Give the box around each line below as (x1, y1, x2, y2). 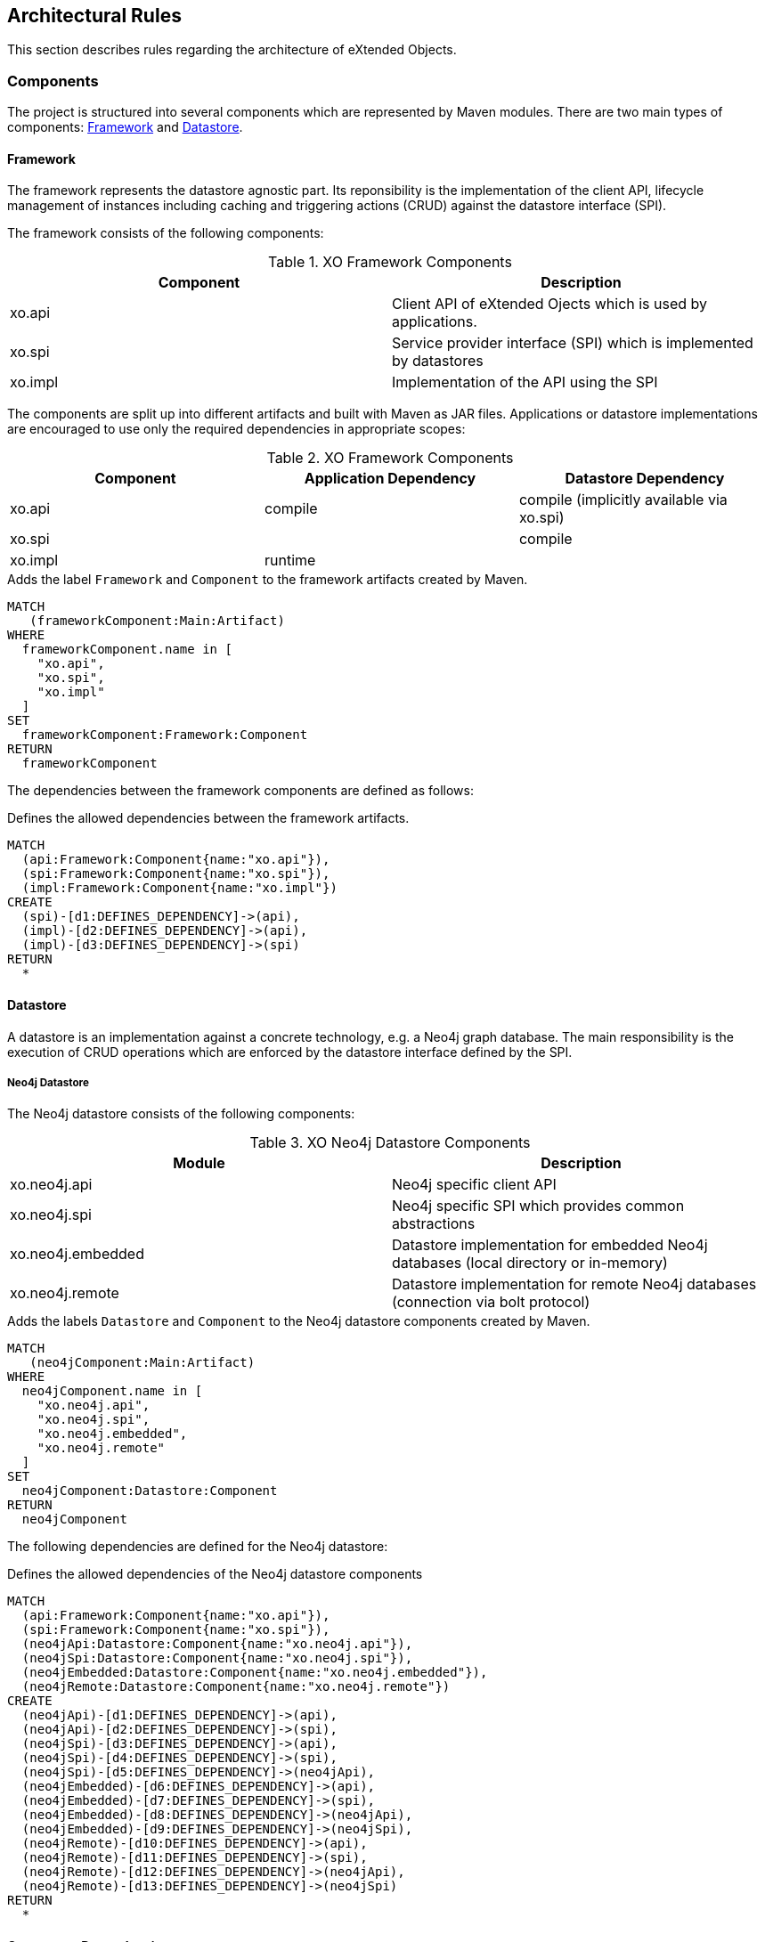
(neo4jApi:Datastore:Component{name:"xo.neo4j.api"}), (21, 1637, 413, 1652)
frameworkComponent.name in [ (21, 642, 232, 657)
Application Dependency (304, 469, 476, 488)
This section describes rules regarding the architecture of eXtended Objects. (7, 42, 457, 58)
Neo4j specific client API (392, 1175, 557, 1194)
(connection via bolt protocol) (392, 1293, 590, 1312)
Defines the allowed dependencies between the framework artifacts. (7, 810, 410, 826)
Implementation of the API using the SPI (392, 373, 658, 392)
